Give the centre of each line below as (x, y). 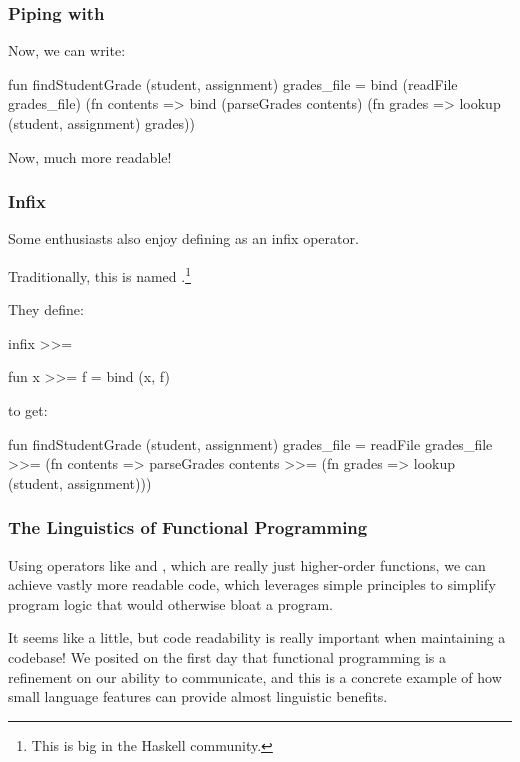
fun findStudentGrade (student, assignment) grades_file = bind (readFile (233, 83)
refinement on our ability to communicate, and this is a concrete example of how (255, 676)
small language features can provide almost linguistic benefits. (198, 696)
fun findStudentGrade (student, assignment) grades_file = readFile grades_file (250, 443)
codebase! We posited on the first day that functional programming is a (227, 657)
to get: (28, 410)
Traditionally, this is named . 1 (100, 274)
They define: (46, 309)
